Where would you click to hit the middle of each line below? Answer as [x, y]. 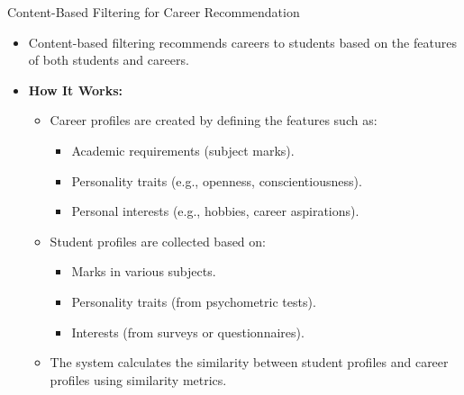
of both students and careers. [109, 60]
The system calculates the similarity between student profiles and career [249, 362]
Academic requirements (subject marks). [183, 150]
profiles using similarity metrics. [138, 379]
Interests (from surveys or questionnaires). [188, 332]
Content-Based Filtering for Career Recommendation [154, 12]
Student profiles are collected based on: [158, 241]
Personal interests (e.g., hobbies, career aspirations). [215, 211]
